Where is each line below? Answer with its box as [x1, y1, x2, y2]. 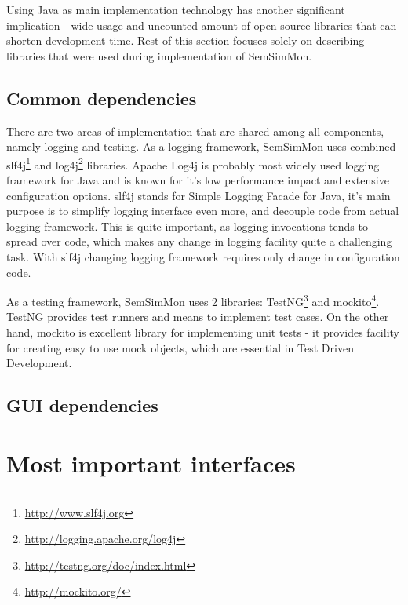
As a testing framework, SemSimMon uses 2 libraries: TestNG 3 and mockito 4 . [6, 291, 380, 309]
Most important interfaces [6, 446, 296, 479]
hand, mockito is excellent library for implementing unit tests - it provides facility [6, 324, 399, 341]
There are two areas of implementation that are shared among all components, [6, 122, 384, 139]
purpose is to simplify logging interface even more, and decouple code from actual [6, 202, 399, 219]
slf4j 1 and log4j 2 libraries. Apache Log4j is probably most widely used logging [6, 154, 380, 173]
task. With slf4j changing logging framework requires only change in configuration [6, 248, 400, 264]
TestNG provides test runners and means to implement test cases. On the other [6, 308, 389, 325]
